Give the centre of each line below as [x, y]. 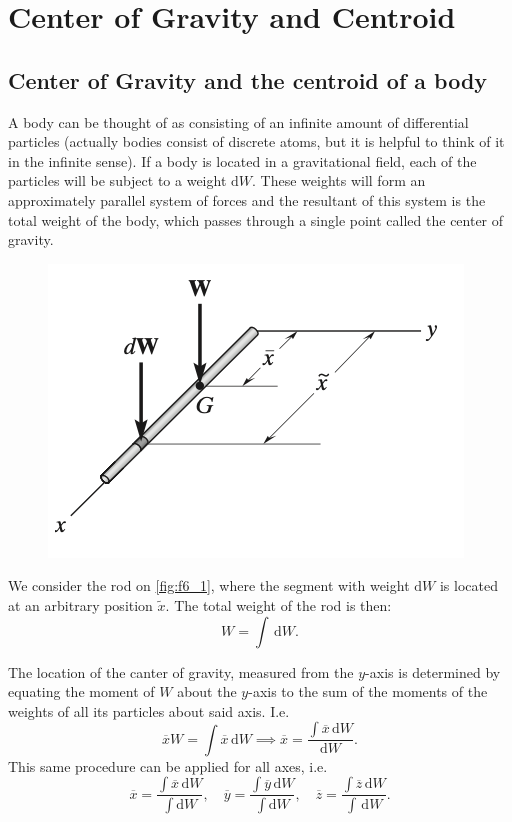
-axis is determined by [433, 671]
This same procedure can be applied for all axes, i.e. [168, 765]
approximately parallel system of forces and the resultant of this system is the [247, 199]
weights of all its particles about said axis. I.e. [149, 710]
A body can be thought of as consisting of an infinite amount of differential [238, 121]
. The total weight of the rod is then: [278, 604]
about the [207, 691]
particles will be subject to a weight [117, 180]
